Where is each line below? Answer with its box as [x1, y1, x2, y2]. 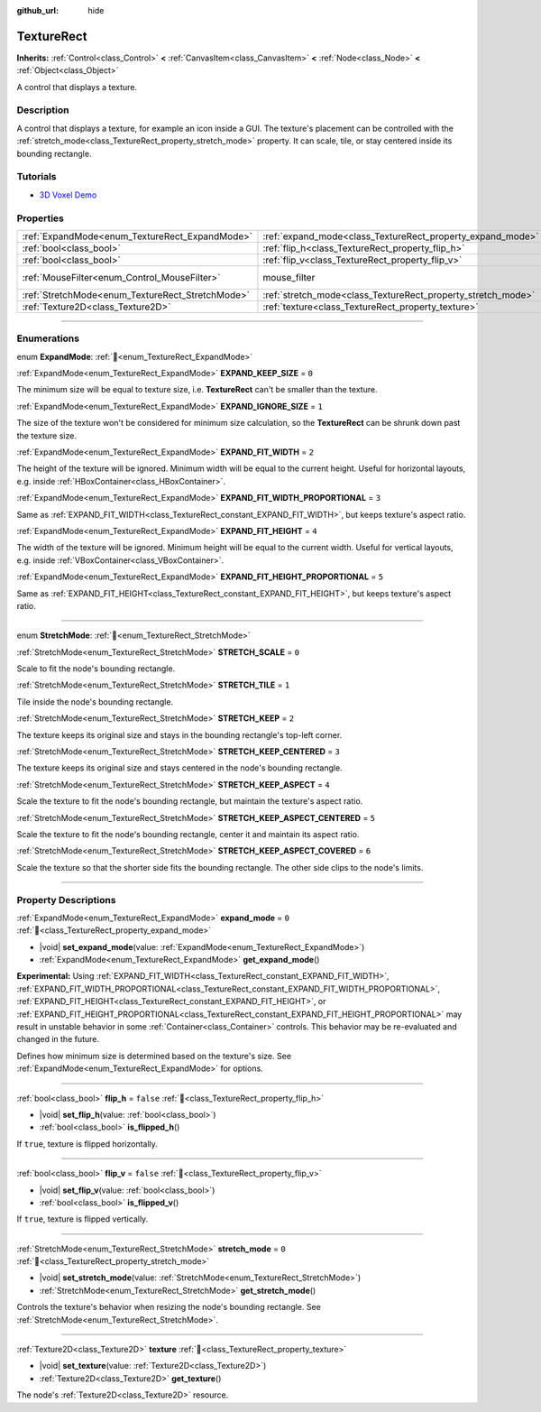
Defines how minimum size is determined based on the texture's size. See [16, 1050, 292, 1061]
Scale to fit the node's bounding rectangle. [16, 663, 176, 674]
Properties [16, 212, 65, 225]
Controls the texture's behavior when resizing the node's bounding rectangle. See [16, 1302, 322, 1313]
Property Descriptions [16, 893, 116, 906]
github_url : [16, 5, 59, 15]
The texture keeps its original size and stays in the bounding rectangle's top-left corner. [16, 729, 343, 740]
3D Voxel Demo [39, 189, 97, 200]
